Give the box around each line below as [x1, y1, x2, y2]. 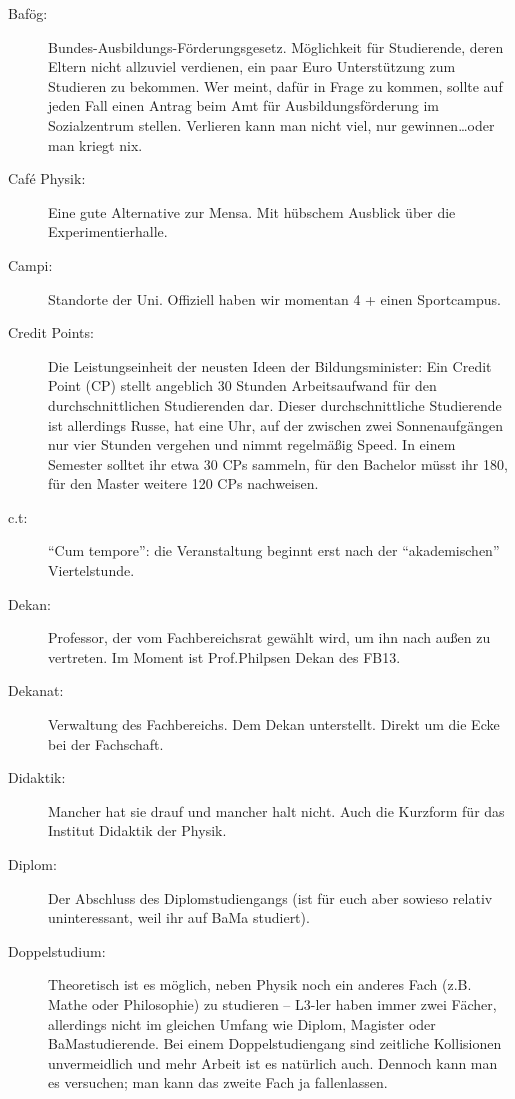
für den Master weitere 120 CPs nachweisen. [48, 473, 319, 494]
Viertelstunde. [48, 560, 135, 581]
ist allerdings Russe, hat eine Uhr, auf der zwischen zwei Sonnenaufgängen [48, 414, 503, 435]
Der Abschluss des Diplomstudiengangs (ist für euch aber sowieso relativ [48, 887, 493, 908]
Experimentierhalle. [48, 221, 168, 242]
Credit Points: [8, 322, 94, 343]
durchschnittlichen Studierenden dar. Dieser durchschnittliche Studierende [48, 394, 502, 415]
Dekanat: [8, 680, 64, 701]
